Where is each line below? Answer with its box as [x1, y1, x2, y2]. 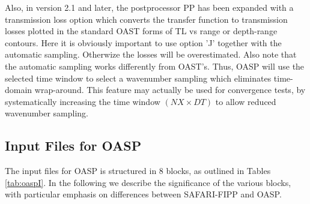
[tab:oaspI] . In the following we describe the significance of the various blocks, [5, 176, 291, 188]
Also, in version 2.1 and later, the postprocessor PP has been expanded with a [5, 1, 294, 13]
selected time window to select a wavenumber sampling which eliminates [5, 71, 272, 84]
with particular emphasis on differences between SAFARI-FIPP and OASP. [5, 188, 282, 200]
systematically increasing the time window [5, 95, 160, 107]
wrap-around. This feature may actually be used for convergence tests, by [34, 83, 306, 96]
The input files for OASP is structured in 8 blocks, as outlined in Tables [5, 164, 271, 177]
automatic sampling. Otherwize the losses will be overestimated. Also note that [5, 48, 297, 61]
